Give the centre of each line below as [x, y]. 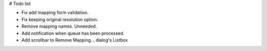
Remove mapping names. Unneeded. [59, 26]
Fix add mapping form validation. [55, 13]
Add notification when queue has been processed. [73, 33]
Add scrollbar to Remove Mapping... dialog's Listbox [75, 40]
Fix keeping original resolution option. [60, 19]
